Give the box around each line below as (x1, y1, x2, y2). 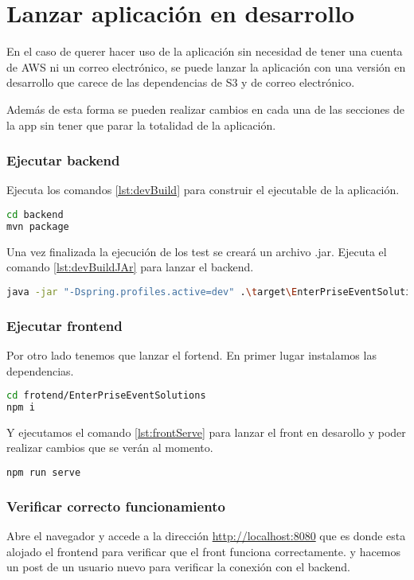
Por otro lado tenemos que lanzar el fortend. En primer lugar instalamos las (6, 346, 377, 363)
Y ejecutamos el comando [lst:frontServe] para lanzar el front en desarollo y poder (6, 423, 406, 440)
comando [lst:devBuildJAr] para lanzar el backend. (6, 259, 254, 275)
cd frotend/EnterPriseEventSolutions (6, 390, 206, 402)
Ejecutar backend (6, 150, 120, 170)
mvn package (6, 220, 69, 232)
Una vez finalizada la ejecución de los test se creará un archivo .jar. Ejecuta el (6, 243, 387, 259)
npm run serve (6, 467, 81, 479)
